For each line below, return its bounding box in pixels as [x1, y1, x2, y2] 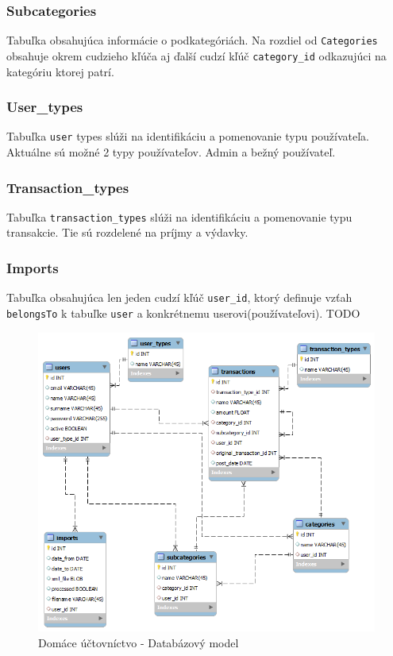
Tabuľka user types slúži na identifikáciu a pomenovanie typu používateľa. [6, 128, 370, 145]
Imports [6, 257, 59, 277]
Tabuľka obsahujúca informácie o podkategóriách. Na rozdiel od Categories [6, 32, 378, 48]
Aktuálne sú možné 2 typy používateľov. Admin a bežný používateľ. [6, 144, 336, 160]
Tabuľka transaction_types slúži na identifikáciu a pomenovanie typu [6, 208, 353, 225]
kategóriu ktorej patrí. [6, 63, 114, 79]
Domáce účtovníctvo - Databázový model [38, 635, 239, 651]
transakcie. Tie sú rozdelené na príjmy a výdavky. [6, 224, 249, 241]
